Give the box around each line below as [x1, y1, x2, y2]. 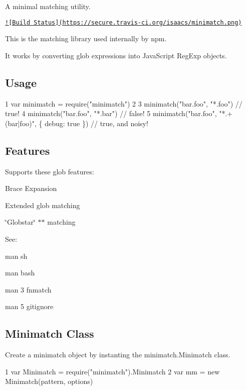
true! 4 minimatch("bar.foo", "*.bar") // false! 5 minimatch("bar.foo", [5, 108, 217, 119]
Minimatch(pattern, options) [5, 376, 93, 386]
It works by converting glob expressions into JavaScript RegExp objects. [5, 50, 227, 60]
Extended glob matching [5, 200, 80, 210]
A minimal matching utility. [5, 1, 91, 11]
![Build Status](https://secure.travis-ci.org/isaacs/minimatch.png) [5, 19, 242, 26]
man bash [5, 267, 35, 278]
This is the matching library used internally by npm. [5, 33, 167, 44]
